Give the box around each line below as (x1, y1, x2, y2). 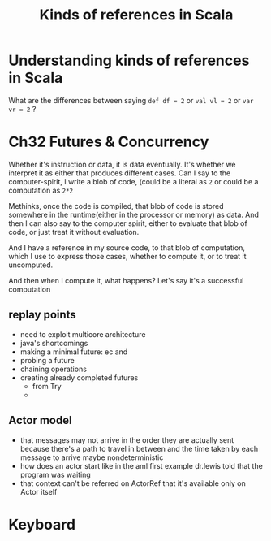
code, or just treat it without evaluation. (8, 227, 140, 236)
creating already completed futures (19, 372, 139, 383)
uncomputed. (8, 260, 54, 270)
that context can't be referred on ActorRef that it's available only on (19, 478, 246, 488)
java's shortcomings (19, 338, 88, 348)
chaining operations (19, 364, 88, 374)
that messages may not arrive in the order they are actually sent (19, 435, 234, 444)
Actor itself (19, 487, 58, 496)
